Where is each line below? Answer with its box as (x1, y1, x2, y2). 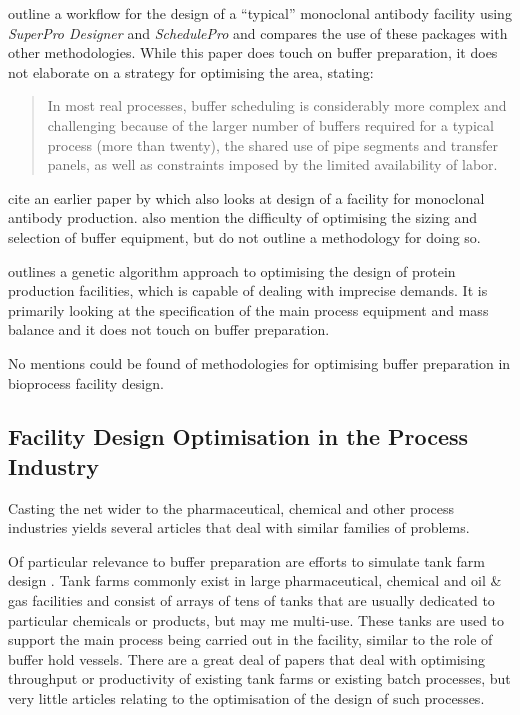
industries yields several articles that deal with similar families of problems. (8, 517, 470, 538)
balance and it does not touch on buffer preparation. (8, 319, 330, 340)
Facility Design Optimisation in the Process (8, 421, 469, 452)
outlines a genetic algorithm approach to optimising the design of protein (8, 260, 456, 281)
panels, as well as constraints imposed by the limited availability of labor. (47, 154, 498, 175)
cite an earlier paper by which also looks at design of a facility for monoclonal (8, 187, 485, 208)
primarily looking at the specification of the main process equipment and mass (8, 299, 489, 320)
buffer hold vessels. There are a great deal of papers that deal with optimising (8, 648, 485, 669)
